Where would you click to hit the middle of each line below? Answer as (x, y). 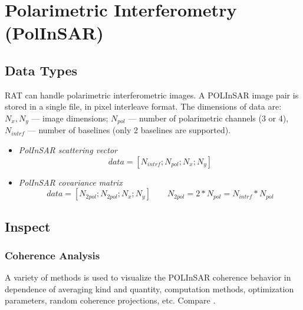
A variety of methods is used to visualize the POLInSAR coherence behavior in (148, 277)
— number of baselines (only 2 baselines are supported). (129, 130)
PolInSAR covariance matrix (70, 182)
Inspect (28, 226)
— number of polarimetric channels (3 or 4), (208, 118)
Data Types (41, 70)
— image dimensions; (70, 118)
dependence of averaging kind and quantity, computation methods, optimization (149, 288)
